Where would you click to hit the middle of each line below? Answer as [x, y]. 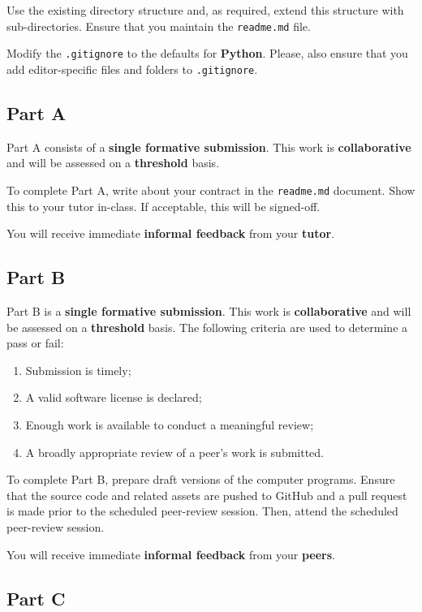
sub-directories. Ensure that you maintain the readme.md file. [159, 26]
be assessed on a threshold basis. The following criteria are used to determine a [207, 327]
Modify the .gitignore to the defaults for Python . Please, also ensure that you [207, 53]
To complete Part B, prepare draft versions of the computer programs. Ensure [201, 479]
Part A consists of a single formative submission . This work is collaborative [209, 147]
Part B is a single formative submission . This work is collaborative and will [209, 311]
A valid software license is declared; [114, 397]
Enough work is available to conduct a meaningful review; [170, 424]
